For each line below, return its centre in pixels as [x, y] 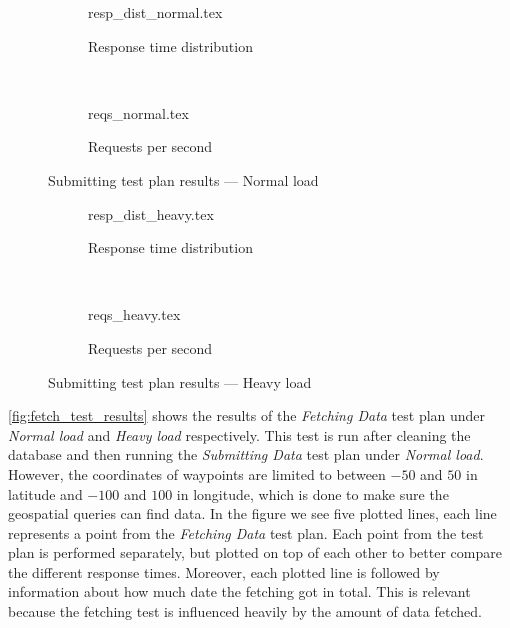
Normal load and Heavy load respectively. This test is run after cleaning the [239, 434]
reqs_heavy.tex [134, 314]
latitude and [45, 493]
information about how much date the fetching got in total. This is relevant [239, 591]
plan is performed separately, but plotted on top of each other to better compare [255, 552]
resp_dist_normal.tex [155, 12]
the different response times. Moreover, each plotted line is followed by [224, 571]
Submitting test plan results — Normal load [183, 179]
